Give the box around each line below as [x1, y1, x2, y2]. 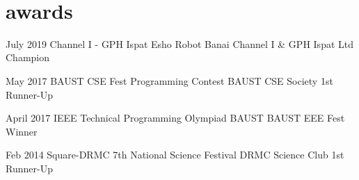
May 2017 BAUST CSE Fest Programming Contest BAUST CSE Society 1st [6, 73, 333, 88]
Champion [6, 50, 50, 65]
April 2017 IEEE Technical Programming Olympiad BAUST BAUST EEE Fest [6, 111, 345, 125]
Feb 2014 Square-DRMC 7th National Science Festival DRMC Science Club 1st [6, 147, 344, 162]
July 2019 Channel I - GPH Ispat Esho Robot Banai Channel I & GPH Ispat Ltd [6, 36, 354, 51]
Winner [6, 124, 38, 138]
